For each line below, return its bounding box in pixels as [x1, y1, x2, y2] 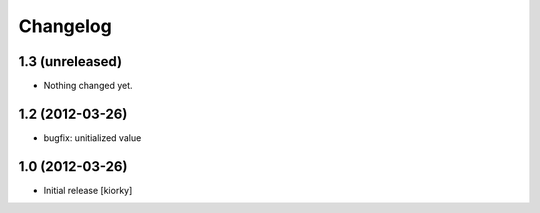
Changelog [18, 15, 112, 37]
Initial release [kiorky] [43, 184, 133, 196]
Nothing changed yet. [43, 80, 134, 92]
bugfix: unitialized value [43, 131, 142, 144]
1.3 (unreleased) [18, 53, 123, 70]
